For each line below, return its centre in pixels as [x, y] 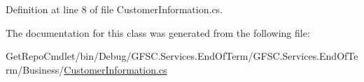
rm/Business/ [35, 69]
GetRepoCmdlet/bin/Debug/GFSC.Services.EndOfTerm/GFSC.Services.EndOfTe [182, 56]
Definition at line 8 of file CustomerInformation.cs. [114, 9]
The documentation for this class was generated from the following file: [158, 32]
